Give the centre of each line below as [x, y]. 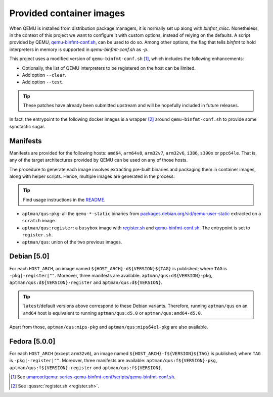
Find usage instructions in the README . [64, 200]
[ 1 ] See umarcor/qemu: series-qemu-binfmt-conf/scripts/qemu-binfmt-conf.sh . [93, 377]
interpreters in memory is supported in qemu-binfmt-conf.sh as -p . [79, 49]
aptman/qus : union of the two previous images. [72, 242]
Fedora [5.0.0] [32, 341]
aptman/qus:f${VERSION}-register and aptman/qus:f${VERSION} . [86, 367]
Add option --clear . [44, 75]
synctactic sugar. [27, 126]
